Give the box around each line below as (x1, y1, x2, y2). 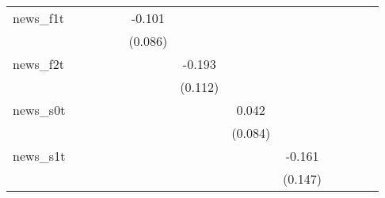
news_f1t (13, 9, 64, 27)
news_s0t (13, 101, 66, 119)
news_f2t (13, 55, 64, 73)
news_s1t (13, 147, 66, 165)
